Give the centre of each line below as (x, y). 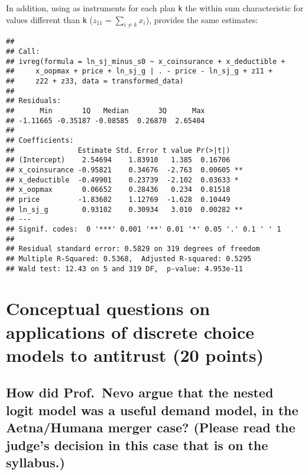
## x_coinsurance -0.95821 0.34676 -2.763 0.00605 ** (124, 170)
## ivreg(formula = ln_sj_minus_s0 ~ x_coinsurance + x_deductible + (146, 61)
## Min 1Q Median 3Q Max (106, 111)
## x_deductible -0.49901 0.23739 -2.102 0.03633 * (122, 180)
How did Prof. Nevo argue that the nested (140, 392)
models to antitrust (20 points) (135, 354)
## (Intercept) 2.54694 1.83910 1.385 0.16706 (118, 160)
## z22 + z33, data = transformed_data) (95, 81)
